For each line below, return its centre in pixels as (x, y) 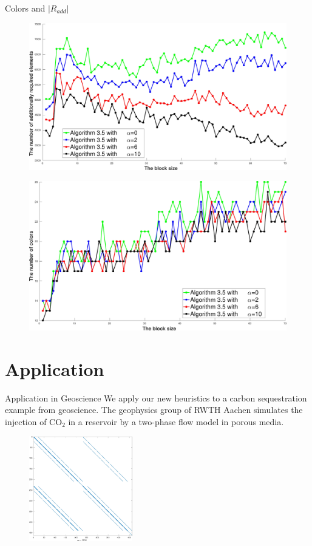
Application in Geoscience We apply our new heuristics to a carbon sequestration (156, 398)
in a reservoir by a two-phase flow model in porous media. (176, 421)
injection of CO (34, 421)
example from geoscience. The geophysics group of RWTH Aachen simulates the (154, 410)
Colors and (25, 8)
